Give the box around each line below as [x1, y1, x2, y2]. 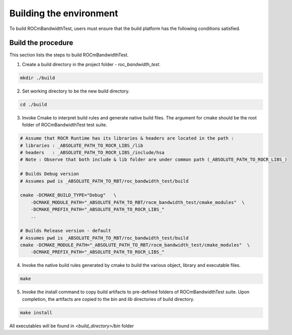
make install [20, 310, 53, 315]
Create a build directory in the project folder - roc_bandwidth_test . [22, 61, 161, 67]
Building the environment [9, 8, 119, 19]
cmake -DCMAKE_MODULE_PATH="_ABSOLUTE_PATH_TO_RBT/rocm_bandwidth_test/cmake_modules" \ [20, 242, 250, 248]
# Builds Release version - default [20, 228, 112, 234]
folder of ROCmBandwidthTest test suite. [22, 122, 107, 128]
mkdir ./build [20, 75, 55, 81]
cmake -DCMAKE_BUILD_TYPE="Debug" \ [20, 192, 117, 198]
